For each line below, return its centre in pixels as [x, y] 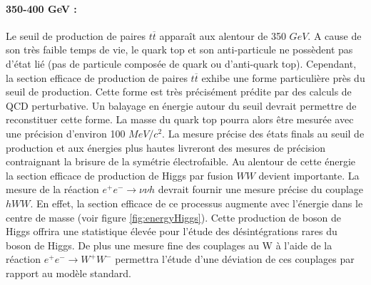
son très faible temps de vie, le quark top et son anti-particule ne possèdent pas [179, 50]
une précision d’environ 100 [66, 133]
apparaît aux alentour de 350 [223, 35]
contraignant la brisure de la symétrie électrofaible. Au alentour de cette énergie [181, 161]
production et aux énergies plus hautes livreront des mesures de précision [166, 147]
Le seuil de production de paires [76, 35]
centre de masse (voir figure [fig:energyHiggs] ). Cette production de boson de [173, 217]
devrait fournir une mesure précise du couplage [261, 189]
